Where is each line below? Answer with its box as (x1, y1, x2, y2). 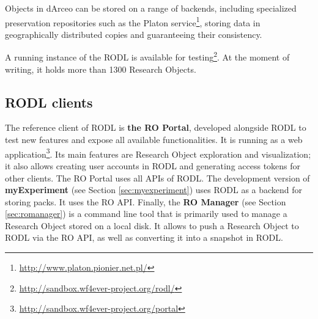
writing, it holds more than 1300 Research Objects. (5, 62, 196, 75)
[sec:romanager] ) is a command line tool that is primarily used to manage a (5, 207, 287, 220)
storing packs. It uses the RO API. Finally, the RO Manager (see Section (5, 195, 286, 208)
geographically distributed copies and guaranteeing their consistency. (5, 28, 262, 40)
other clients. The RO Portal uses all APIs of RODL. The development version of (5, 171, 310, 184)
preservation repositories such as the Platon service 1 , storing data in (5, 14, 261, 29)
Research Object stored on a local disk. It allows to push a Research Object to (5, 219, 299, 232)
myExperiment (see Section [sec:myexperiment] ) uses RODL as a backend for (5, 183, 303, 196)
